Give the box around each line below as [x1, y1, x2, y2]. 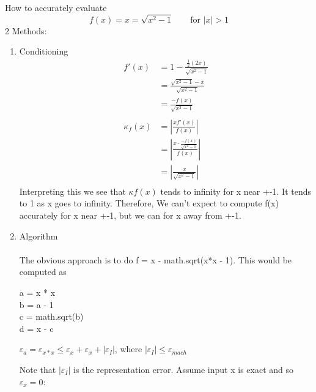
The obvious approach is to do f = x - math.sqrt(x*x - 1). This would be [19, 253, 292, 266]
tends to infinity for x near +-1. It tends [160, 184, 312, 197]
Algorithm [19, 229, 58, 242]
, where [114, 342, 142, 355]
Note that [19, 363, 56, 376]
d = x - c [19, 322, 54, 334]
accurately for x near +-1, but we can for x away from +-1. [19, 209, 241, 222]
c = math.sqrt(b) [19, 310, 84, 323]
